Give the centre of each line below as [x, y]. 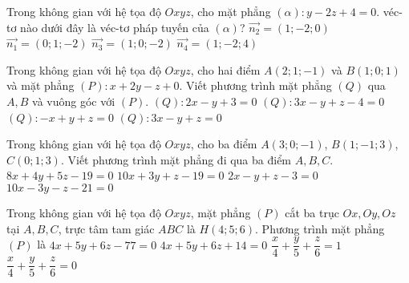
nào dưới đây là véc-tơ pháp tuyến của [115, 27]
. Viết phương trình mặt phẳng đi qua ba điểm [176, 159]
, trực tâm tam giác [106, 228]
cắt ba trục [312, 212]
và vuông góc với [74, 101]
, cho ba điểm [224, 144]
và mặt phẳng [40, 85]
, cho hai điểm [225, 69]
